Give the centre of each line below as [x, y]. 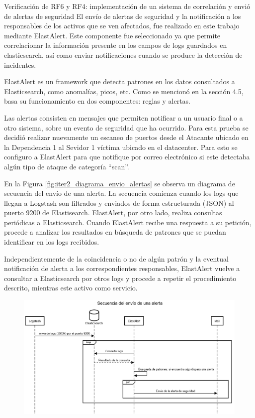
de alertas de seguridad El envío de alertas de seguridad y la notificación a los [123, 16]
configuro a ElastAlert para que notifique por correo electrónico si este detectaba [127, 157]
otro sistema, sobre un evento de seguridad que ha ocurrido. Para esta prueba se [126, 127]
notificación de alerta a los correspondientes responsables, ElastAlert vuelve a [122, 268]
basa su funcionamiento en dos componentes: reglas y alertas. [97, 101]
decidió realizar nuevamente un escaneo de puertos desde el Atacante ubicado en [126, 137]
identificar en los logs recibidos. [52, 242]
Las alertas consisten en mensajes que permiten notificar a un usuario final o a [124, 117]
